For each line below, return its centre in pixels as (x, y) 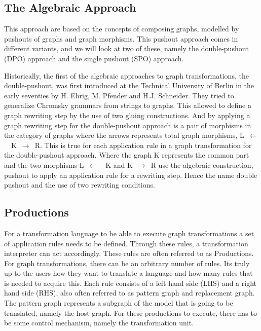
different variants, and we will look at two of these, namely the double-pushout (126, 48)
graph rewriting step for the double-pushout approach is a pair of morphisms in (128, 125)
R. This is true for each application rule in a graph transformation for (143, 145)
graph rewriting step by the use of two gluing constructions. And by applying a (127, 115)
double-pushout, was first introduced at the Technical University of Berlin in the (129, 85)
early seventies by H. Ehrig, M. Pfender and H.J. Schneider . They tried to (119, 95)
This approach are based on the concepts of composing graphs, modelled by (122, 29)
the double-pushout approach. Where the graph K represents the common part (127, 155)
